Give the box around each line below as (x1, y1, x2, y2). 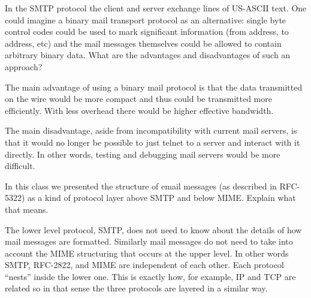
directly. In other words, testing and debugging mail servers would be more (5, 148, 280, 160)
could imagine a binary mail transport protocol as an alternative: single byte (5, 13, 286, 26)
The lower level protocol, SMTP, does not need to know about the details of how (5, 223, 302, 236)
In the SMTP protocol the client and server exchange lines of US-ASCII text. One (5, 2, 307, 14)
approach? (5, 60, 43, 73)
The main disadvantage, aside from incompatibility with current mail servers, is (5, 124, 297, 137)
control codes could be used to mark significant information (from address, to (5, 25, 289, 38)
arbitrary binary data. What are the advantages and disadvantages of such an (5, 49, 291, 61)
